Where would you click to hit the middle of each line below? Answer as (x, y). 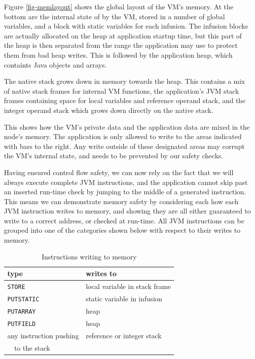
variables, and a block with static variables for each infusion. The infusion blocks (126, 26)
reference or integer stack (124, 335)
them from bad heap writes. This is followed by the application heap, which (118, 54)
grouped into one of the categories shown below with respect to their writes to (122, 230)
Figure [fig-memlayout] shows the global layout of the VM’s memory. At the (119, 6)
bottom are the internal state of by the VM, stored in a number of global (114, 16)
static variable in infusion (124, 299)
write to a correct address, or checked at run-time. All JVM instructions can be (124, 220)
